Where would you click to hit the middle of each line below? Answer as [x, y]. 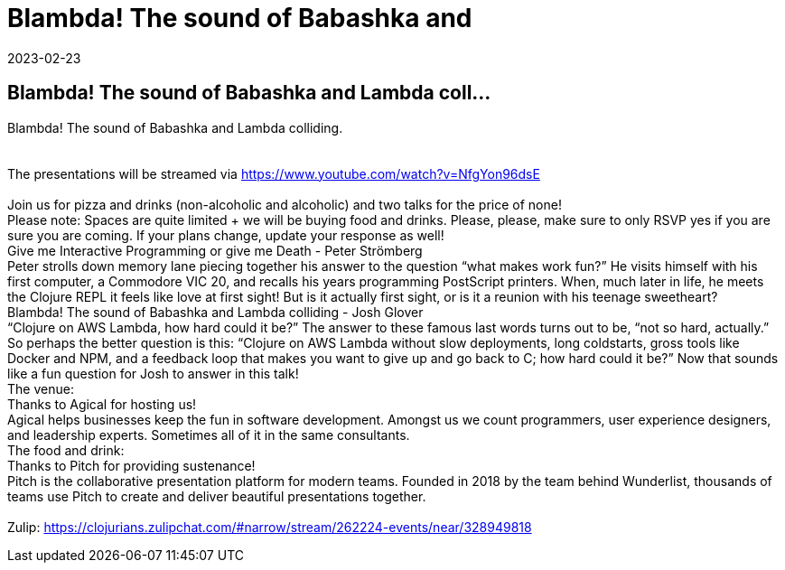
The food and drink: [66, 450]
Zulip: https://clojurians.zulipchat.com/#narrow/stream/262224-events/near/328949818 [270, 527]
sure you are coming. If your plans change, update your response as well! [226, 235]
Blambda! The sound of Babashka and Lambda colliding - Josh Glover [215, 312]
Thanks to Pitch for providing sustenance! [131, 465]
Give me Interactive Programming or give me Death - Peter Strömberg [215, 250]
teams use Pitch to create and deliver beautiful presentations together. [217, 496]
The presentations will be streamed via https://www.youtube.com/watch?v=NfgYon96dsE [274, 173]
